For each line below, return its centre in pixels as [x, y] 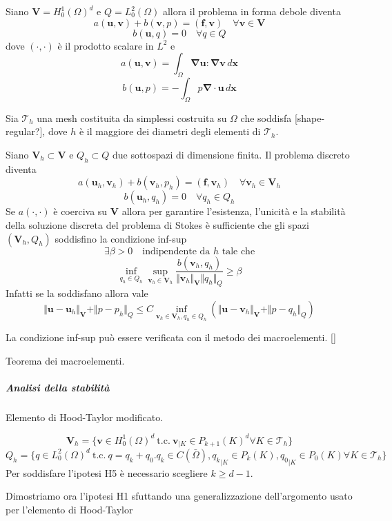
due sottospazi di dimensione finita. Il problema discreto [231, 154]
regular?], [26, 131]
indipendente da [176, 251]
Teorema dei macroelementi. [65, 360]
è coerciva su [80, 211]
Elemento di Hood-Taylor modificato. [85, 417]
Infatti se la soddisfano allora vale [77, 293]
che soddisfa [266, 118]
